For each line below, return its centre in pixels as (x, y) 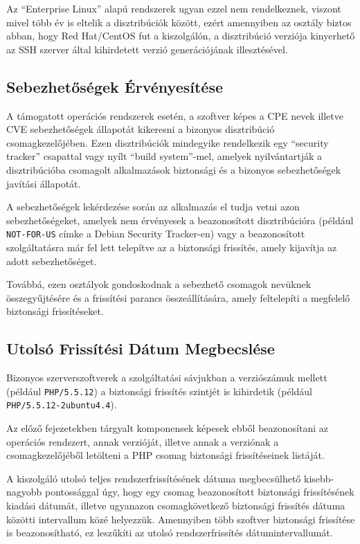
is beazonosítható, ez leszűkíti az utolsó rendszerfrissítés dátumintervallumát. (170, 533)
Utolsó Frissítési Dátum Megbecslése (141, 348)
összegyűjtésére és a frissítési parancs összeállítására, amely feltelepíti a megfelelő (178, 297)
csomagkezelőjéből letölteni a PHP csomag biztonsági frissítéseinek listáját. (165, 455)
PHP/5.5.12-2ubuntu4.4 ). (62, 405)
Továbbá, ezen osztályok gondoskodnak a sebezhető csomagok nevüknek (159, 284)
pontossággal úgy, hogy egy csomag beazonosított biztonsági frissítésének (200, 492)
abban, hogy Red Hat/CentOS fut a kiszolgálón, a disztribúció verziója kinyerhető (181, 36)
